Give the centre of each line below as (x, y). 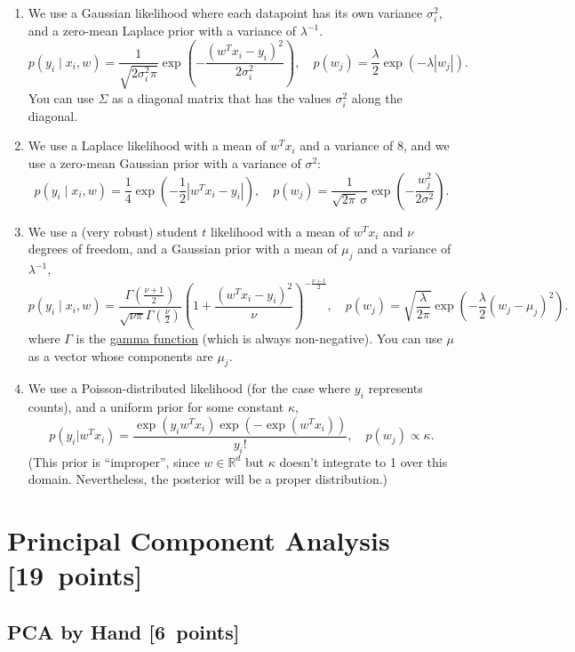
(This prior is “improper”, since (114, 461)
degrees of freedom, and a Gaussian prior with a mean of (183, 249)
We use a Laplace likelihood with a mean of (147, 145)
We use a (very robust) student (113, 231)
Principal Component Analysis (199, 540)
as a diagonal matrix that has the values (222, 97)
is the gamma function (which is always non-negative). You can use (259, 338)
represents (395, 388)
